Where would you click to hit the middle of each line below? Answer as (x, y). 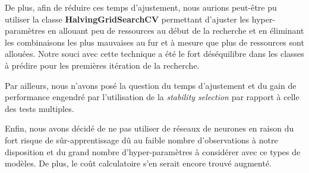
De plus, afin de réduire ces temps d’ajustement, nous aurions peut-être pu (141, 7)
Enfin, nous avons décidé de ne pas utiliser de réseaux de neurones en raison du (149, 128)
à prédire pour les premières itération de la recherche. (102, 65)
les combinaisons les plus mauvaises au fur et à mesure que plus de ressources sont (154, 42)
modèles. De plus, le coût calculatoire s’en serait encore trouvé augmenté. (138, 163)
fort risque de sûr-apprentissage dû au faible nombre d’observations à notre (141, 140)
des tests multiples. (40, 108)
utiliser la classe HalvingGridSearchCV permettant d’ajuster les (127, 19)
